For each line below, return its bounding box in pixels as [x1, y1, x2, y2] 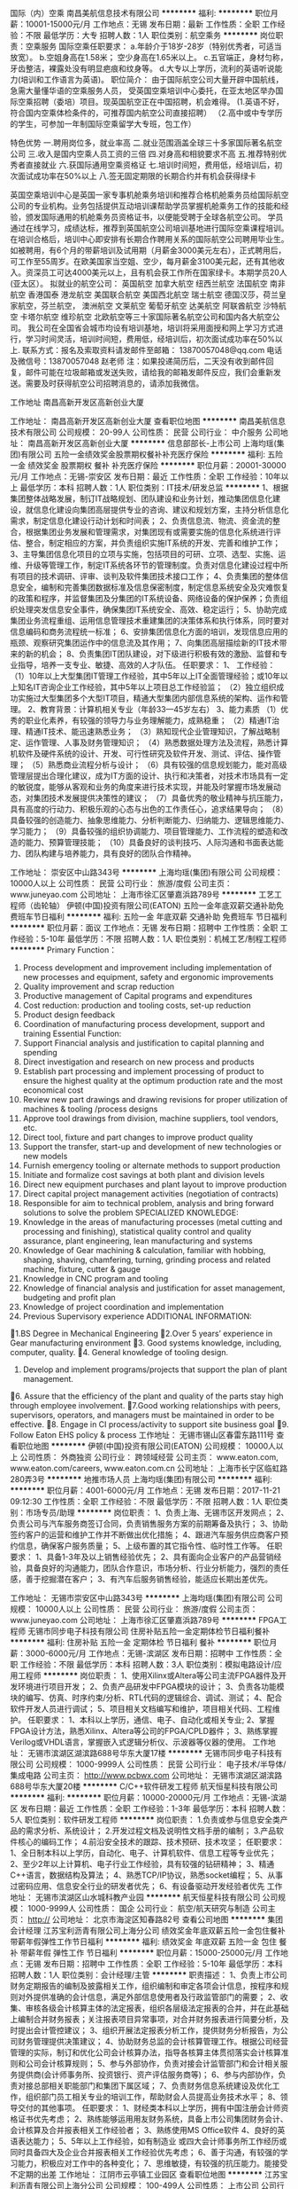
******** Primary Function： [10, 945, 118, 955]
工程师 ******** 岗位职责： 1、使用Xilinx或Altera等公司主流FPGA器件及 [17, 1670, 279, 1681]
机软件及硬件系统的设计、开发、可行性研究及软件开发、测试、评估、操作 [10, 749, 273, 758]
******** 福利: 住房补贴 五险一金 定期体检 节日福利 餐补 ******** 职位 [10, 1637, 270, 1647]
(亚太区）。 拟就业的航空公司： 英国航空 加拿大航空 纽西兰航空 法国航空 [10, 279, 268, 288]
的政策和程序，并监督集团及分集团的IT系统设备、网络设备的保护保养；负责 [10, 593, 281, 603]
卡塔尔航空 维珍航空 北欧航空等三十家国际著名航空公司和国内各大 [19, 311, 257, 322]
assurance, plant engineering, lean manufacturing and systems [22, 1236, 253, 1246]
